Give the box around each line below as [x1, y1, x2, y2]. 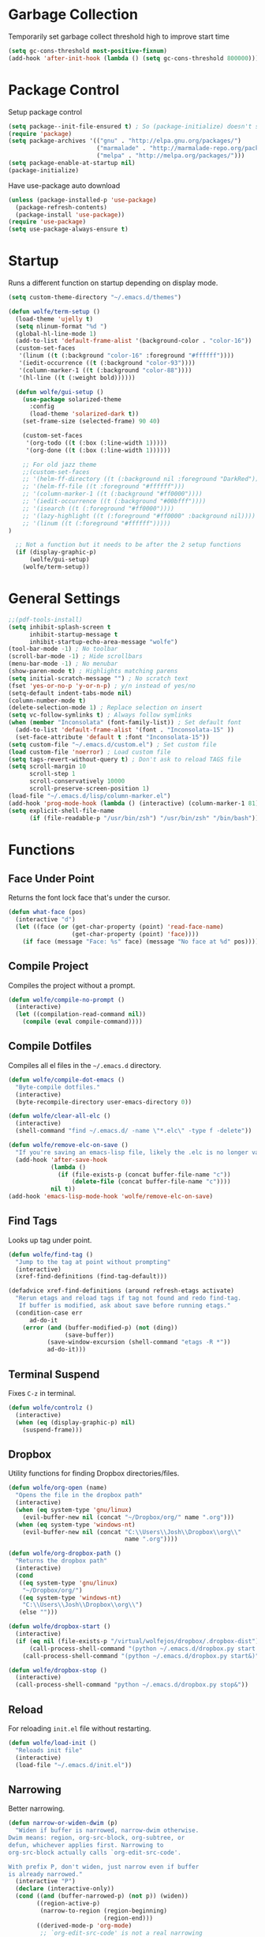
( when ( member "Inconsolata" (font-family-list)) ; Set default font [8, 719, 242, 727]
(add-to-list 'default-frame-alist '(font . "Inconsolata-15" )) [15, 726, 235, 734]
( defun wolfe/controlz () [8, 1404, 93, 1412]
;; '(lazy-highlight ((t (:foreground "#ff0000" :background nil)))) [22, 512, 256, 520]
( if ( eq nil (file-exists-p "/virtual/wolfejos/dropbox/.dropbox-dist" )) [15, 1637, 263, 1645]
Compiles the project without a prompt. [8, 980, 136, 990]
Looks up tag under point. [8, 1235, 92, 1245]
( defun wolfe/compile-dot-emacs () [8, 1076, 125, 1084]
